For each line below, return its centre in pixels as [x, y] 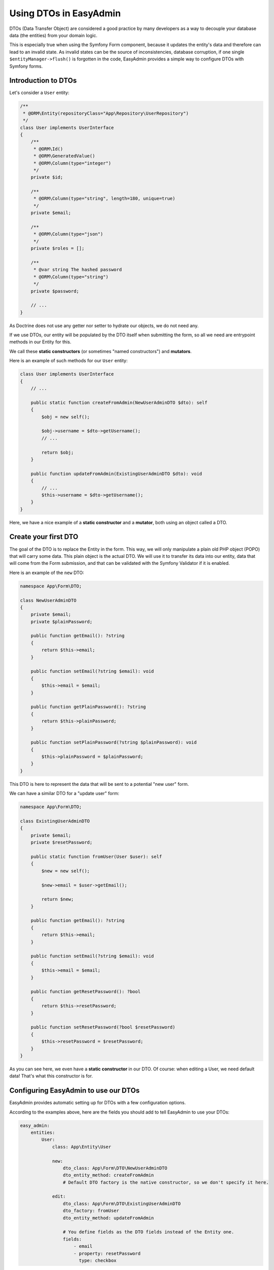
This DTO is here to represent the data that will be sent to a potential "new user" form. [99, 784]
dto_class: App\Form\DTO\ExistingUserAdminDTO [122, 1203]
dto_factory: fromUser [91, 1211]
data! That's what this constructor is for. [51, 1076]
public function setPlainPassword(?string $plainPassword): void [114, 742]
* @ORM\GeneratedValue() [64, 156]
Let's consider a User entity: [39, 93]
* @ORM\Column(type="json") [68, 234]
